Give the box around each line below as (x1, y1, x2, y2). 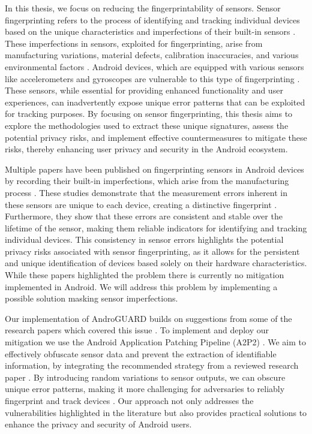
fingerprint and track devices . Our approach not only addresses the (5, 394, 254, 406)
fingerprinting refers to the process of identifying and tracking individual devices (5, 13, 300, 26)
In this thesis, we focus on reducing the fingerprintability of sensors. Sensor (5, 2, 281, 14)
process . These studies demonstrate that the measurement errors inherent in (5, 186, 288, 198)
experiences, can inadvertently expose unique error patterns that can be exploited (5, 95, 305, 108)
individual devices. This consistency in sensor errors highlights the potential (5, 233, 284, 246)
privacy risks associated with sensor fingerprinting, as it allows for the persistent (5, 245, 300, 257)
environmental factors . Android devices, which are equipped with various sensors (5, 60, 304, 73)
